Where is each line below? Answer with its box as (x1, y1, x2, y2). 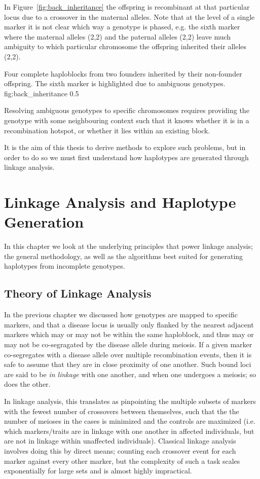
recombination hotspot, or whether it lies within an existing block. (4, 125, 210, 135)
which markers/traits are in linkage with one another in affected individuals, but (4, 425, 254, 436)
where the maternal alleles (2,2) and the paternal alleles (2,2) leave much (4, 31, 231, 42)
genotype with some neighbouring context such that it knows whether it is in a (4, 115, 249, 125)
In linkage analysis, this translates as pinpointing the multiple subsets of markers (4, 395, 256, 406)
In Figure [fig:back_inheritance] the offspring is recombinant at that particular (4, 2, 250, 12)
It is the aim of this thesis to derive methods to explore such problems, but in (4, 142, 246, 153)
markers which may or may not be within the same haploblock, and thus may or (4, 329, 254, 340)
